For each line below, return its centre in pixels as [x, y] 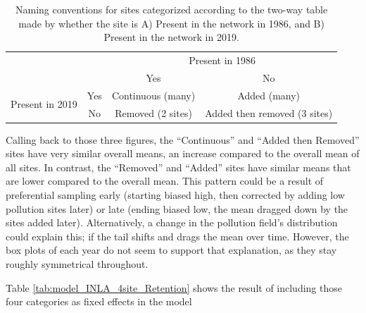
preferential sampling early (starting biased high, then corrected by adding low [175, 195]
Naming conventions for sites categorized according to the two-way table [171, 9]
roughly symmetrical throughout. [77, 264]
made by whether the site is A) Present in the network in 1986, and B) [171, 23]
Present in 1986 [222, 60]
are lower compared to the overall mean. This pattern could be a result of [165, 181]
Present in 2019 [44, 104]
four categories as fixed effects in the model [99, 301]
